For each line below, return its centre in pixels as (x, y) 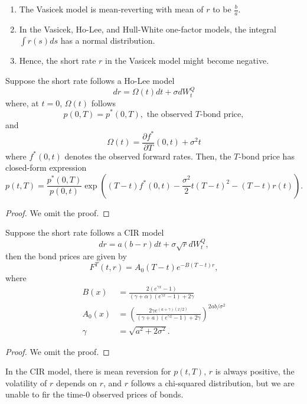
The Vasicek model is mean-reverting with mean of (111, 9)
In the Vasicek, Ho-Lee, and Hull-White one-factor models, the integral (148, 29)
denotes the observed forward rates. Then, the (148, 156)
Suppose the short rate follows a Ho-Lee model (90, 81)
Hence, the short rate (58, 61)
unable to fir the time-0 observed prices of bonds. (94, 394)
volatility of (26, 382)
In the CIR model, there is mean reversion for (88, 371)
